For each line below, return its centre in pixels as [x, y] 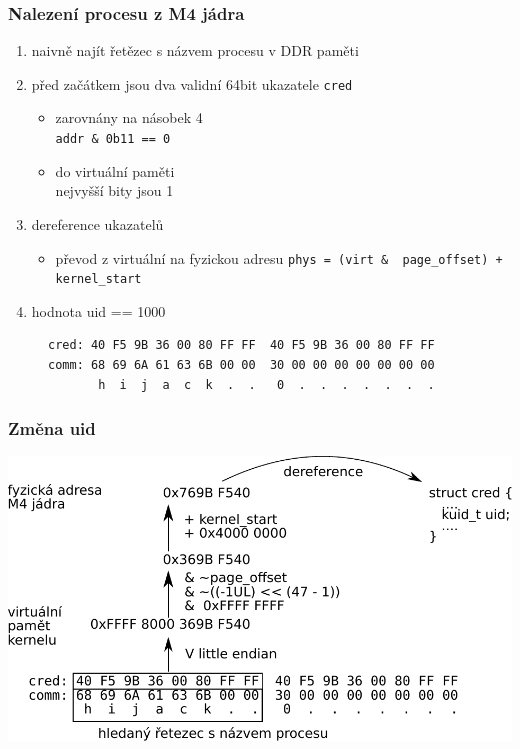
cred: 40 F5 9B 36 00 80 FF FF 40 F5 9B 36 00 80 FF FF [241, 345]
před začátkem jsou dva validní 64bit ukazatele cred [192, 83]
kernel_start [98, 279]
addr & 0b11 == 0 [113, 139]
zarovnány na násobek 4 [129, 117]
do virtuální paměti [115, 170]
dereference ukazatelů [97, 223]
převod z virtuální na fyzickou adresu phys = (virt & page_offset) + [279, 257]
